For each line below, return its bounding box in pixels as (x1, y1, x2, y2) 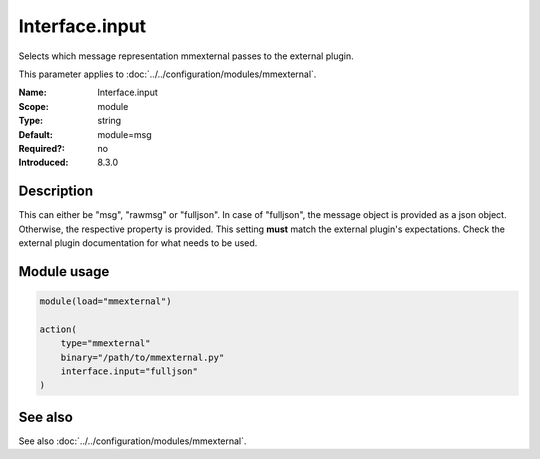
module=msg (97, 128, 152, 140)
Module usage (18, 263, 110, 280)
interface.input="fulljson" (60, 365, 199, 377)
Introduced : (18, 156, 69, 169)
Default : (18, 128, 54, 140)
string (97, 115, 122, 127)
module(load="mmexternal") (39, 295, 172, 307)
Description (18, 183, 94, 200)
